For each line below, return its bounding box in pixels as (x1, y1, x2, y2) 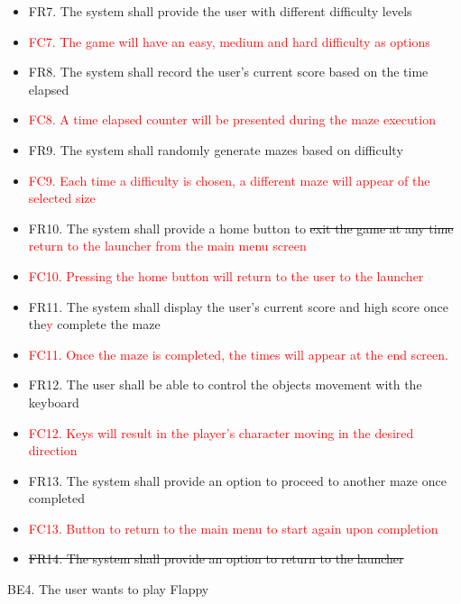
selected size (28, 188, 96, 207)
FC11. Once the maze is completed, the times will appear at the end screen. (28, 344, 448, 363)
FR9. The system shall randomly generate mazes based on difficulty (28, 140, 403, 159)
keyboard (28, 392, 79, 411)
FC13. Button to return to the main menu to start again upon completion (28, 518, 438, 537)
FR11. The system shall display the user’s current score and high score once (28, 297, 448, 316)
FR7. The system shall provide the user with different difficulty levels (28, 2, 412, 20)
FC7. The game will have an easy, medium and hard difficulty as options (28, 32, 430, 50)
